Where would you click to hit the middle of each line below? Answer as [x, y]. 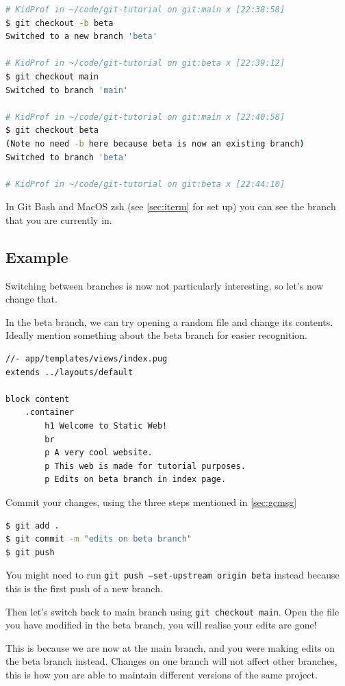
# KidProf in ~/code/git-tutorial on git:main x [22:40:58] [145, 117]
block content [38, 399]
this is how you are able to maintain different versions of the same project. [162, 675]
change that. [31, 299]
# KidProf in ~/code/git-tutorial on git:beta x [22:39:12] [145, 63]
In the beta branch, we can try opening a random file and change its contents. [169, 321]
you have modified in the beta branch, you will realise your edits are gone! [161, 625]
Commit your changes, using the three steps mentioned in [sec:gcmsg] [151, 502]
